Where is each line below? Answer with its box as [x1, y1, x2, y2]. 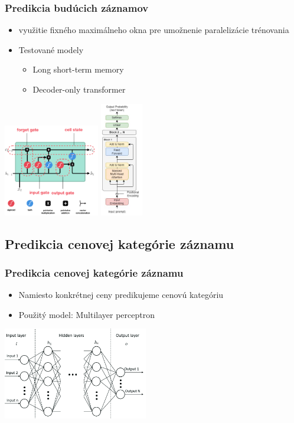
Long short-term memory [32, 63, 124, 76]
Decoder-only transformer [32, 83, 126, 95]
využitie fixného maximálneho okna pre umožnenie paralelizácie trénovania [18, 24, 289, 36]
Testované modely [18, 43, 84, 55]
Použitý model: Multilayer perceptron [18, 308, 155, 320]
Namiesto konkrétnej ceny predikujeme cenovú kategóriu [18, 288, 224, 301]
